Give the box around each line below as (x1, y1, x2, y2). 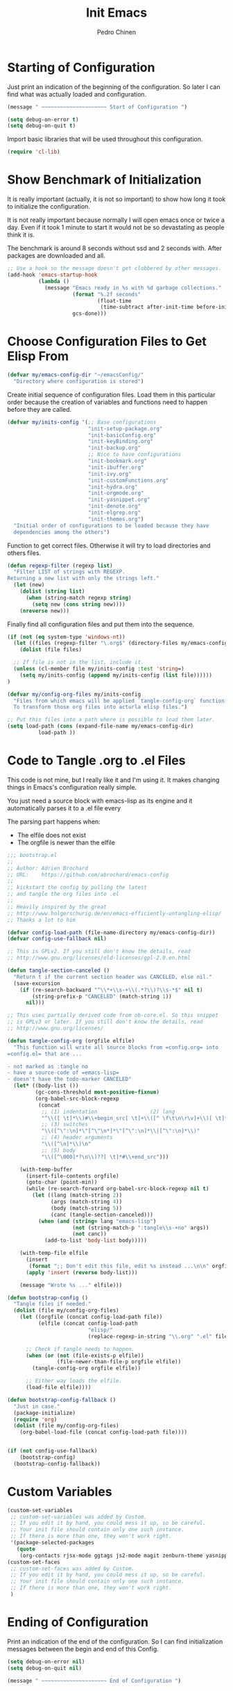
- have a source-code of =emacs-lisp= (7, 1069, 119, 1076)
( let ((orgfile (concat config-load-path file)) (19, 1313, 163, 1321)
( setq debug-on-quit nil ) (7, 1665, 82, 1672)
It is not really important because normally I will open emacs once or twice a (7, 216, 225, 224)
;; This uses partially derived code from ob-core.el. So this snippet (7, 1012, 218, 1019)
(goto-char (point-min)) (25, 1179, 98, 1186)
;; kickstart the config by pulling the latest (7, 884, 148, 891)
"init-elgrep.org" (87, 509, 141, 516)
